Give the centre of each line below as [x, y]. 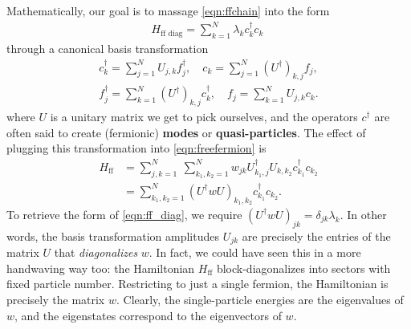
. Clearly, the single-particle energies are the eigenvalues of [260, 300]
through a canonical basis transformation [108, 49]
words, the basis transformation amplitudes [113, 236]
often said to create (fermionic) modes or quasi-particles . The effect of [186, 132]
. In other [363, 214]
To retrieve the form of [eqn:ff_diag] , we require [124, 214]
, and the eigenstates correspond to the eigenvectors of [148, 315]
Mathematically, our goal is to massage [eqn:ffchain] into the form [168, 10]
